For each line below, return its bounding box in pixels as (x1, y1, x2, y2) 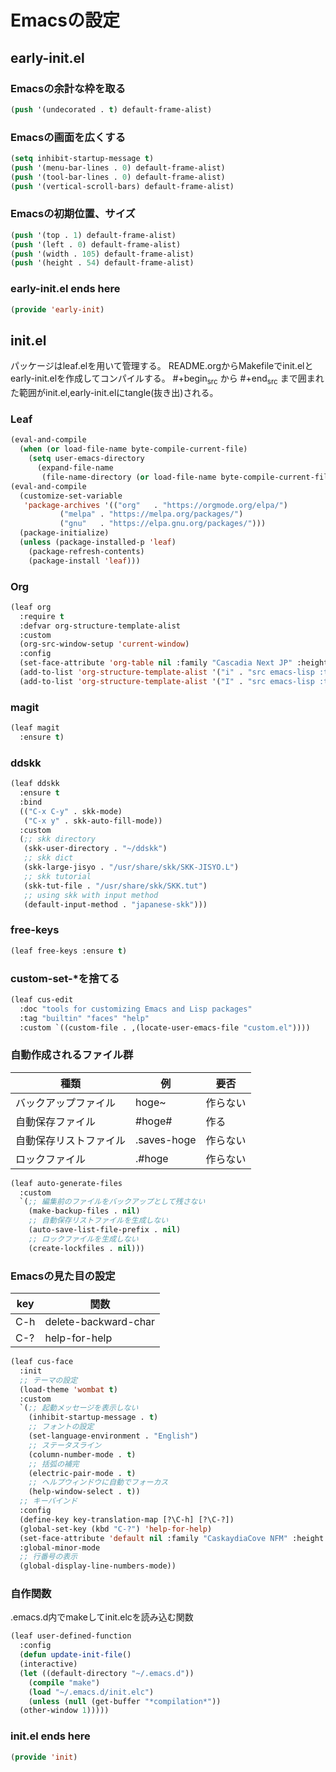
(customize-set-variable (19, 491, 123, 501)
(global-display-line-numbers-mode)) (19, 1561, 177, 1571)
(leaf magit (10, 723, 60, 733)
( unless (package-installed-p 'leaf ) (19, 537, 177, 548)
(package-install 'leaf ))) (28, 556, 141, 566)
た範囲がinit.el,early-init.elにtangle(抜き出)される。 (10, 387, 219, 399)
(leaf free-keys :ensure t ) (10, 946, 128, 956)
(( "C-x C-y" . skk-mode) (19, 806, 123, 816)
